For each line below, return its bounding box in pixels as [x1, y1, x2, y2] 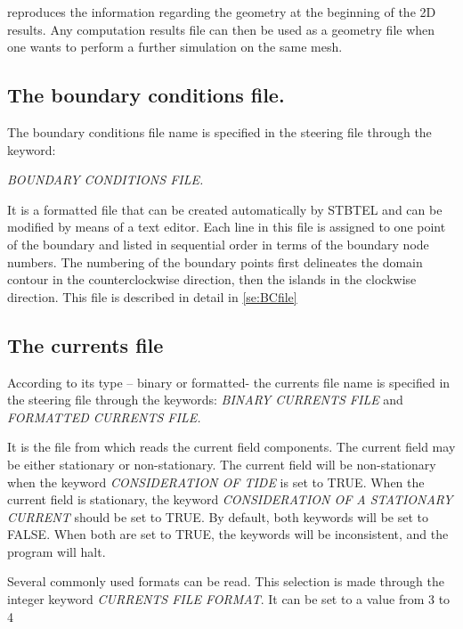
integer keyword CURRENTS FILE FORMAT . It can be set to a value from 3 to [7, 590, 451, 609]
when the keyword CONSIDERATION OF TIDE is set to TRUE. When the [7, 472, 425, 491]
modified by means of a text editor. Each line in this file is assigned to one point [7, 217, 446, 236]
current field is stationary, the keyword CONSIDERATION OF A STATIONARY [7, 490, 453, 509]
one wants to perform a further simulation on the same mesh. [7, 37, 343, 56]
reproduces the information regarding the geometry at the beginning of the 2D [7, 3, 436, 20]
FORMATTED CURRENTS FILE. [7, 407, 201, 426]
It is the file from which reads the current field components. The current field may [7, 437, 456, 456]
